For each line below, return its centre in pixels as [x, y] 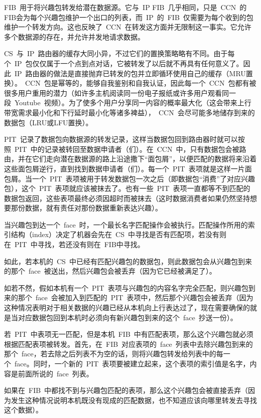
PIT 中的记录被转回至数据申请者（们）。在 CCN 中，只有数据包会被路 [130, 149]
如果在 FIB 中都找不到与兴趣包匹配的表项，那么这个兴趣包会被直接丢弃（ [126, 390]
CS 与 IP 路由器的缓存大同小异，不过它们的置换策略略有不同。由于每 [119, 53]
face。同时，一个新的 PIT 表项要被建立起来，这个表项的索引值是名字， [132, 363]
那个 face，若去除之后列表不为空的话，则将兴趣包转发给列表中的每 [114, 354]
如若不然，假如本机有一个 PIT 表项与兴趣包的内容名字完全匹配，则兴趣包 [126, 287]
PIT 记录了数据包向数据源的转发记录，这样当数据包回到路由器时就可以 [121, 139]
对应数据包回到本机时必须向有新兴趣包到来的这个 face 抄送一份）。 [127, 317]
